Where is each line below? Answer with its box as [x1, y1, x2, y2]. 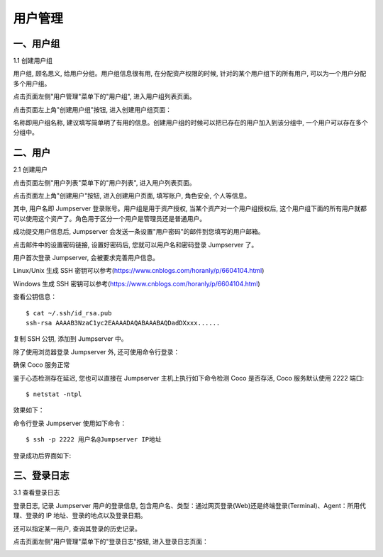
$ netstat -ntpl [26, 390, 82, 398]
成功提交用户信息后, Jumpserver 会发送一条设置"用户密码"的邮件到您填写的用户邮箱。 [13, 227, 265, 236]
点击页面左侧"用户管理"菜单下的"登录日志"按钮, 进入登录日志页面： [13, 537, 209, 546]
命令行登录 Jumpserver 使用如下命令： [13, 419, 127, 427]
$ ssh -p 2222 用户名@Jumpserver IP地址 [26, 436, 162, 444]
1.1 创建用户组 [13, 57, 53, 65]
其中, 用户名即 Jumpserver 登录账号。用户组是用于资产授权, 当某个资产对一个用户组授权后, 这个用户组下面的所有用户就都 [13, 204, 367, 213]
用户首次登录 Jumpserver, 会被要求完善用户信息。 [13, 254, 160, 262]
